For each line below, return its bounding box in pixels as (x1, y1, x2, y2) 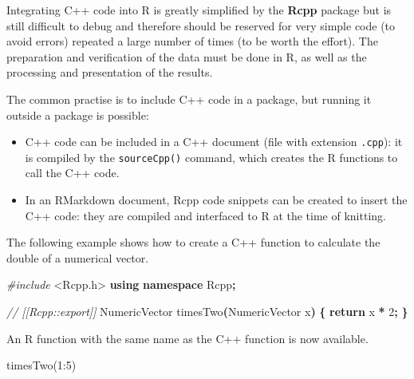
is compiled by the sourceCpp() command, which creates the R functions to (25, 148, 398, 165)
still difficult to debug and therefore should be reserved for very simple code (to (6, 17, 396, 34)
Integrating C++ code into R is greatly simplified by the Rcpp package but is (6, 2, 392, 18)
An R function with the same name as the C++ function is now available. (6, 330, 369, 346)
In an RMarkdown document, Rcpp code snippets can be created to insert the (25, 191, 408, 208)
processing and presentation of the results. (6, 64, 213, 81)
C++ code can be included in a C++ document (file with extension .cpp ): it (25, 133, 403, 150)
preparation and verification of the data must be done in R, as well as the (6, 48, 367, 65)
